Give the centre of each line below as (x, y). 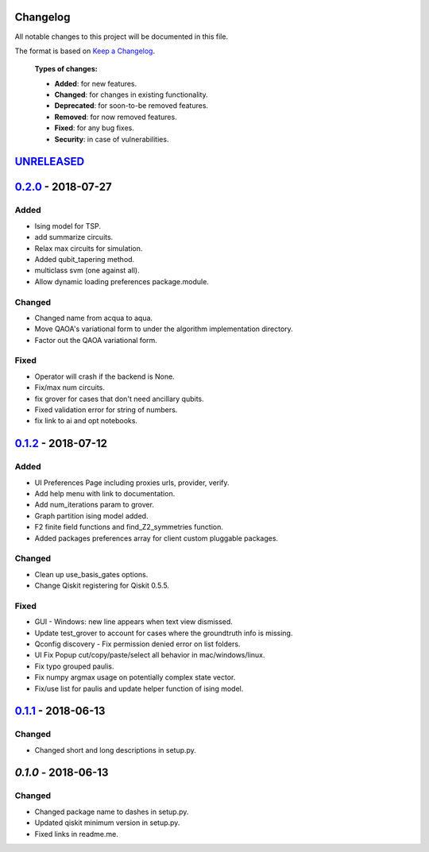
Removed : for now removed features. (116, 117)
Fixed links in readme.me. (77, 834)
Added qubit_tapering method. (85, 259)
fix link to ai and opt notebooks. (86, 421)
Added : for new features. (96, 83)
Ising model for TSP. (68, 226)
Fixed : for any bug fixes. (94, 128)
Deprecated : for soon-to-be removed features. (131, 106)
